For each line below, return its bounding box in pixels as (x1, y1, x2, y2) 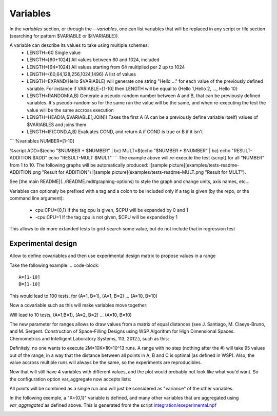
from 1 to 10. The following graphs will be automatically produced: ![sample (9, 162, 168, 168)
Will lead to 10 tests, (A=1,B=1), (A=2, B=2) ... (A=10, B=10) (9, 312, 132, 318)
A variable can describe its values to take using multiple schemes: (9, 42, 149, 48)
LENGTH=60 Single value (27, 49, 81, 56)
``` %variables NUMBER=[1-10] (9, 138, 74, 144)
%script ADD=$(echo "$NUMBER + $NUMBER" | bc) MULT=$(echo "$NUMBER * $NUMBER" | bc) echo (9, 147, 231, 154)
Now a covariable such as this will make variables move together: (9, 302, 148, 309)
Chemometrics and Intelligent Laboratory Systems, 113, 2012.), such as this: (9, 335, 169, 341)
